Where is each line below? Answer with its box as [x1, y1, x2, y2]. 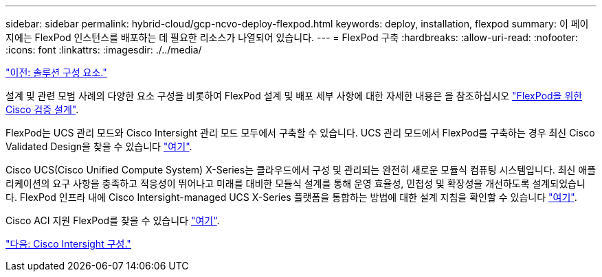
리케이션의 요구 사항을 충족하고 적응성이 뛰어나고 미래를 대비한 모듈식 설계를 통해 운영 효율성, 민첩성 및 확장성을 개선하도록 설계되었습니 [5, 178, 586, 189]
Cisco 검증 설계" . [5, 104, 79, 115]
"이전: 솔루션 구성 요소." [5, 67, 107, 78]
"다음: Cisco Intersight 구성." [5, 238, 131, 250]
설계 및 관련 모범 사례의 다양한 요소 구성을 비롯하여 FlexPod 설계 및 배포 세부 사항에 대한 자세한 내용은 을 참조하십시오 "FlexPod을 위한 [5, 90, 583, 101]
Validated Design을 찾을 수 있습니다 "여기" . [5, 141, 192, 152]
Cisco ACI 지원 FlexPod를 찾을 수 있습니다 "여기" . [5, 215, 220, 226]
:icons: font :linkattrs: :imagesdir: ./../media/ [5, 44, 202, 56]
